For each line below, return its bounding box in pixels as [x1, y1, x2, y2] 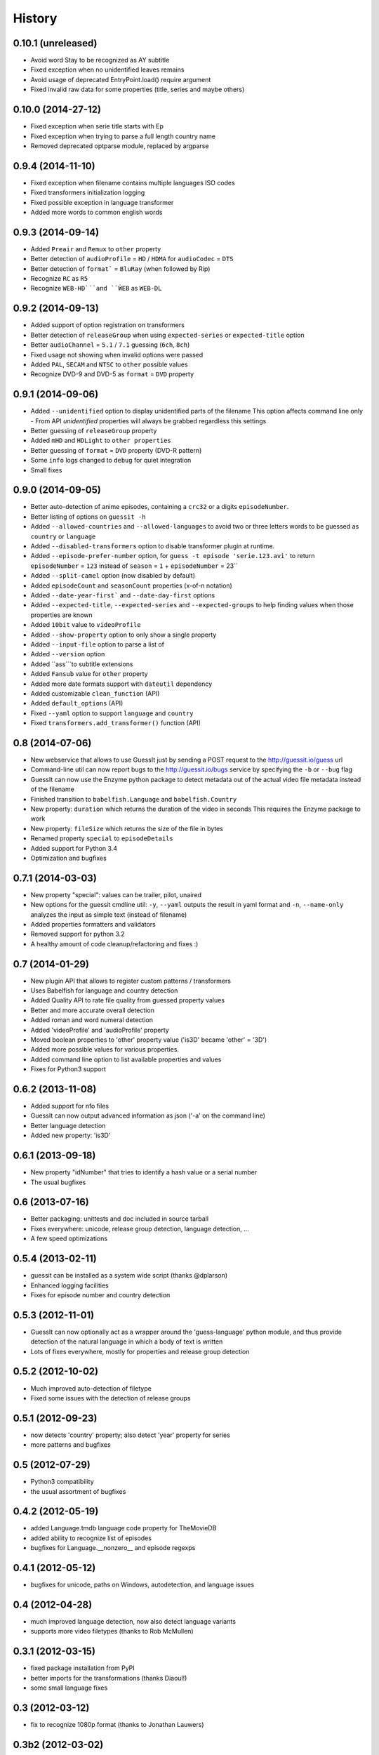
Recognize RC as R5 [30, 274, 88, 283]
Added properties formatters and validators [30, 920, 156, 928]
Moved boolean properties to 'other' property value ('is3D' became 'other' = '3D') [30, 1035, 267, 1044]
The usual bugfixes [30, 1178, 86, 1186]
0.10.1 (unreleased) [13, 37, 98, 49]
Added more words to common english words [30, 208, 163, 216]
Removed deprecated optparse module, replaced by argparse [30, 141, 209, 150]
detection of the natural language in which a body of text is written [30, 1337, 223, 1346]
